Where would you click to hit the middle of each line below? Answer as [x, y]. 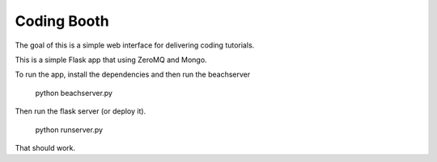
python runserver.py [69, 130]
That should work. [45, 147]
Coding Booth [62, 21]
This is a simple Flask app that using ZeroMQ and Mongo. [111, 60]
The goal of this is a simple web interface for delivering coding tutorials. [135, 45]
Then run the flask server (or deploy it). [81, 111]
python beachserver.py [74, 93]
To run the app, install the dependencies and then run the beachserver [133, 75]
